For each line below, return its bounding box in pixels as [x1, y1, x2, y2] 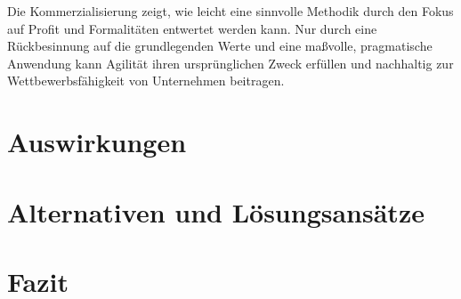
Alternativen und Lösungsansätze [7, 193, 425, 230]
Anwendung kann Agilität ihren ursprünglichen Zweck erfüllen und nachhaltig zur [7, 53, 454, 72]
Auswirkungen [7, 124, 187, 160]
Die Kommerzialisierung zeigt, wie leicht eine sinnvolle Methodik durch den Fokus [7, 2, 454, 20]
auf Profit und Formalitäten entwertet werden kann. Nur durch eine [7, 19, 377, 37]
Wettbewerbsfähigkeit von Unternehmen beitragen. [7, 71, 285, 90]
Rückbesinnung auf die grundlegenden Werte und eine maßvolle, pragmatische [7, 36, 433, 55]
